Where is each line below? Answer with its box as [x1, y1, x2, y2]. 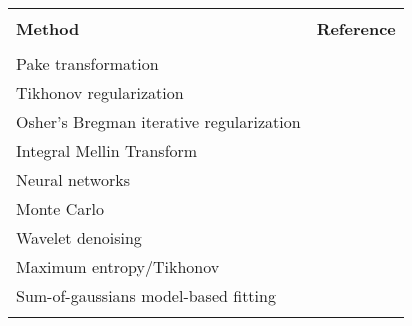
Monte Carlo [16, 197, 105, 220]
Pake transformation [16, 52, 159, 75]
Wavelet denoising [16, 226, 142, 249]
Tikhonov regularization [16, 81, 184, 104]
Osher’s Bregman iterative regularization [16, 110, 301, 133]
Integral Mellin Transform [16, 139, 198, 162]
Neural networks [16, 168, 130, 191]
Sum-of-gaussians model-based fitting [16, 284, 276, 307]
